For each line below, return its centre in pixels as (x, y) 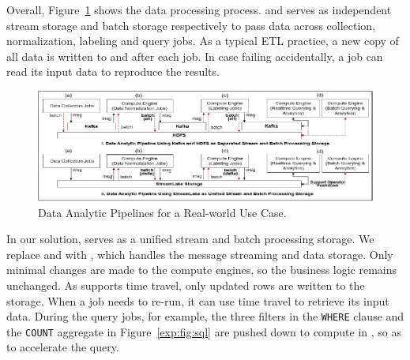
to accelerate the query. (63, 347)
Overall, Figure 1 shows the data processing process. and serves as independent (199, 9)
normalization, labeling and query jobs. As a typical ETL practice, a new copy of (203, 41)
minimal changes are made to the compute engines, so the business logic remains (202, 270)
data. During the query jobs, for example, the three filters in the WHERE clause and (205, 316)
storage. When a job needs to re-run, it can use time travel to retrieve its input (198, 300)
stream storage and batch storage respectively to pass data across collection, (191, 25)
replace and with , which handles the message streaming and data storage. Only (200, 254)
